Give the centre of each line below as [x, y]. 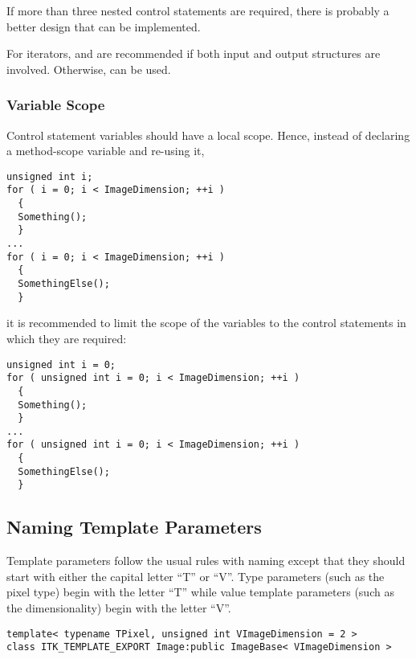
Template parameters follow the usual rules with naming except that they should [206, 561]
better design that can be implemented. [104, 26]
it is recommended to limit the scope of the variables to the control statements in [206, 323]
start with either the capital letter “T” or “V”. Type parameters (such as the [196, 576]
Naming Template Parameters [134, 527]
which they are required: [67, 338]
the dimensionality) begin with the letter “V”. [119, 608]
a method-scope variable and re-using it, [106, 151]
